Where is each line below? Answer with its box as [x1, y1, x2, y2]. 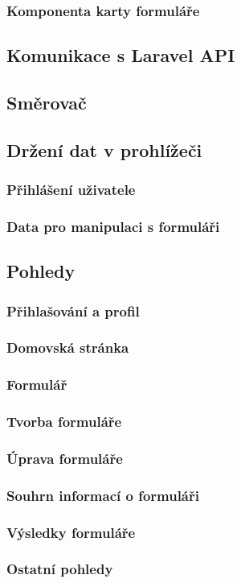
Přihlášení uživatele [6, 180, 136, 200]
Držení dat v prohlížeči [6, 137, 202, 162]
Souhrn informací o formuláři [6, 485, 199, 505]
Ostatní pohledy [6, 559, 113, 579]
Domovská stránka [6, 337, 129, 358]
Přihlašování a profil [6, 300, 140, 320]
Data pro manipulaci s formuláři [6, 216, 220, 236]
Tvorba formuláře [6, 411, 122, 432]
